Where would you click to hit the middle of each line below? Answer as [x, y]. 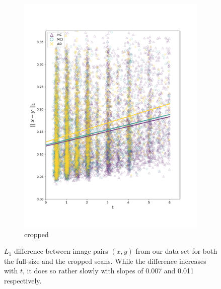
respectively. [23, 281]
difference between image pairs [61, 251]
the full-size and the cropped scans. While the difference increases [105, 261]
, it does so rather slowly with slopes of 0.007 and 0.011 [108, 271]
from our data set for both [176, 251]
